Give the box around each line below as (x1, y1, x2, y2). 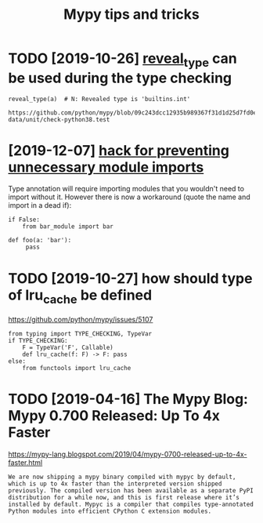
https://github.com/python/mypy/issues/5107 (8, 315, 153, 324)
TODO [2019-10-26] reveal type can (8, 49, 237, 70)
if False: (8, 216, 41, 224)
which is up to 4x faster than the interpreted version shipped (8, 480, 222, 488)
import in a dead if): (8, 201, 72, 210)
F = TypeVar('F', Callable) (22, 343, 113, 351)
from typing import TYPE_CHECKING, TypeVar (8, 330, 153, 338)
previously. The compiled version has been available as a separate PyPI (8, 486, 254, 495)
